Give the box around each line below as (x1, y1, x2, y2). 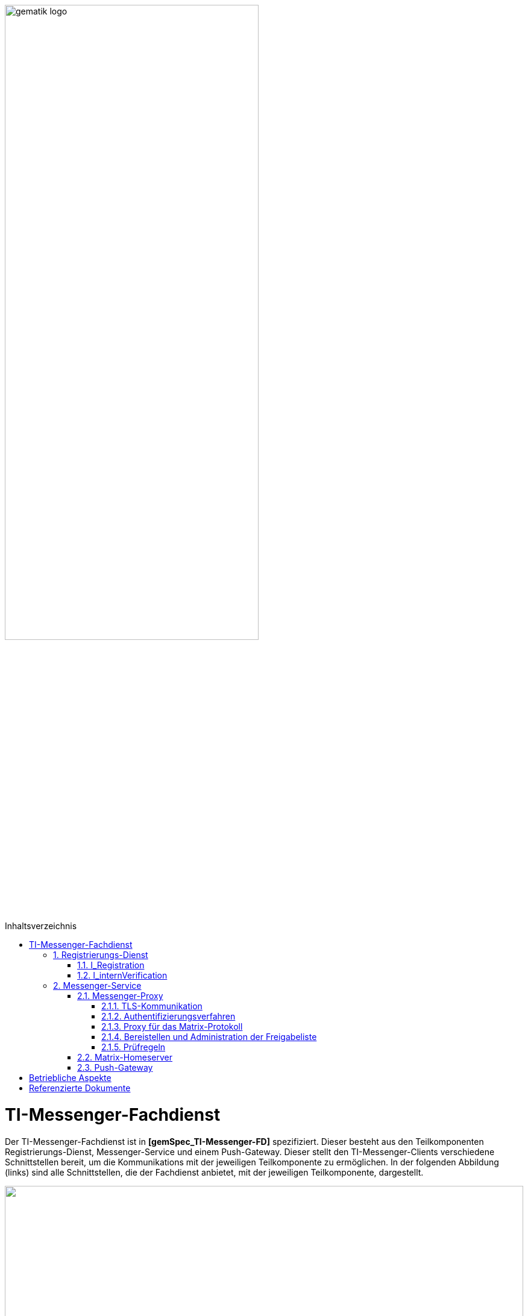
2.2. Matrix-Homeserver (77, 1052, 173, 1063)
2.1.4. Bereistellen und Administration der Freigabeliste (101, 1032, 317, 1042)
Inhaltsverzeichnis (5, 921, 77, 932)
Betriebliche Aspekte (29, 1073, 112, 1083)
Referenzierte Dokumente (29, 1083, 131, 1094)
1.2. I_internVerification (77, 970, 168, 981)
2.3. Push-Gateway (77, 1062, 153, 1073)
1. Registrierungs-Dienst (53, 950, 148, 960)
